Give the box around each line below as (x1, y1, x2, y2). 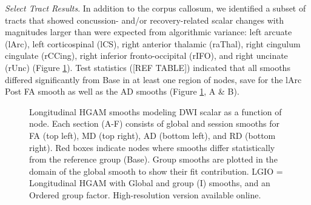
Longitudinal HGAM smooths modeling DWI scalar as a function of (29, 105, 282, 118)
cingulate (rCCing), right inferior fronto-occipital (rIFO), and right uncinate (5, 49, 288, 62)
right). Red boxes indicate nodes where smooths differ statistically (29, 141, 275, 153)
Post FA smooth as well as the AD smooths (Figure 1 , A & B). (5, 85, 239, 98)
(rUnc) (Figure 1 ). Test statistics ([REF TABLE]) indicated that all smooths (5, 61, 290, 73)
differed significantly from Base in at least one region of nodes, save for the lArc (5, 73, 302, 86)
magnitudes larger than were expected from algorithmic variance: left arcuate (5, 25, 292, 38)
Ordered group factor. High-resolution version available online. (29, 188, 261, 201)
